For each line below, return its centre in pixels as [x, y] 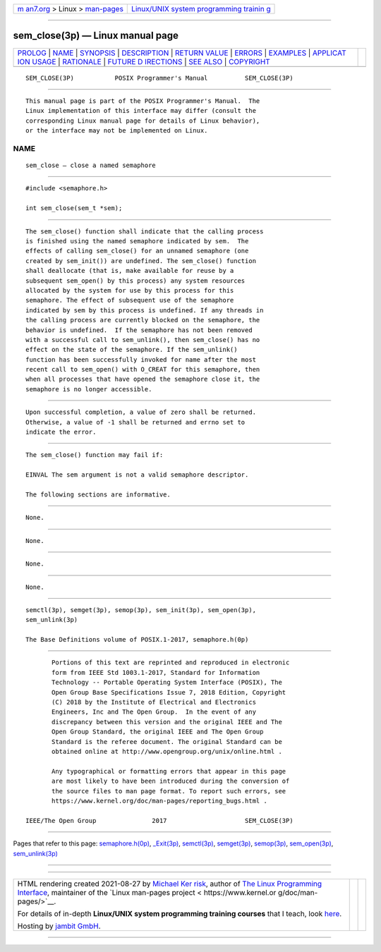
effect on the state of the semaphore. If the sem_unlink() [132, 350]
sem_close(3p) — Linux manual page [96, 36]
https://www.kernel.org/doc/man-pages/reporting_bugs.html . [159, 801]
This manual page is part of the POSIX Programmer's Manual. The [143, 101]
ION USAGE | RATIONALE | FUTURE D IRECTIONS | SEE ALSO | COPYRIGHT [144, 61]
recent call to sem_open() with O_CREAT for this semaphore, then [143, 370]
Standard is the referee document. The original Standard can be [167, 742]
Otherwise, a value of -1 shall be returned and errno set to [135, 422]
